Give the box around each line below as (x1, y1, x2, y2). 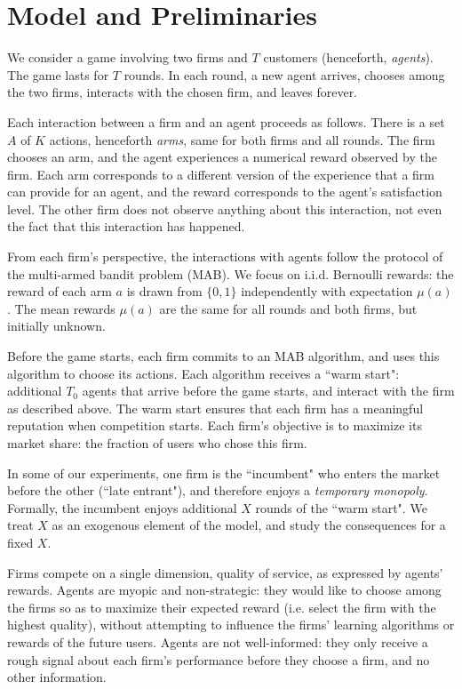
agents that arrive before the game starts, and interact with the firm (82, 381, 455, 400)
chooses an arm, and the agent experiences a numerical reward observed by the (7, 148, 437, 166)
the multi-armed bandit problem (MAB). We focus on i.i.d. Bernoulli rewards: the (7, 264, 454, 283)
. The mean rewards (7, 299, 115, 317)
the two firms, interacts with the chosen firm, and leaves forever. (7, 83, 358, 101)
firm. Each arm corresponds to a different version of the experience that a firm (7, 164, 434, 183)
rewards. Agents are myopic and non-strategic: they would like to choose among (7, 581, 442, 599)
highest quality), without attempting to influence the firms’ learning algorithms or (7, 615, 455, 634)
